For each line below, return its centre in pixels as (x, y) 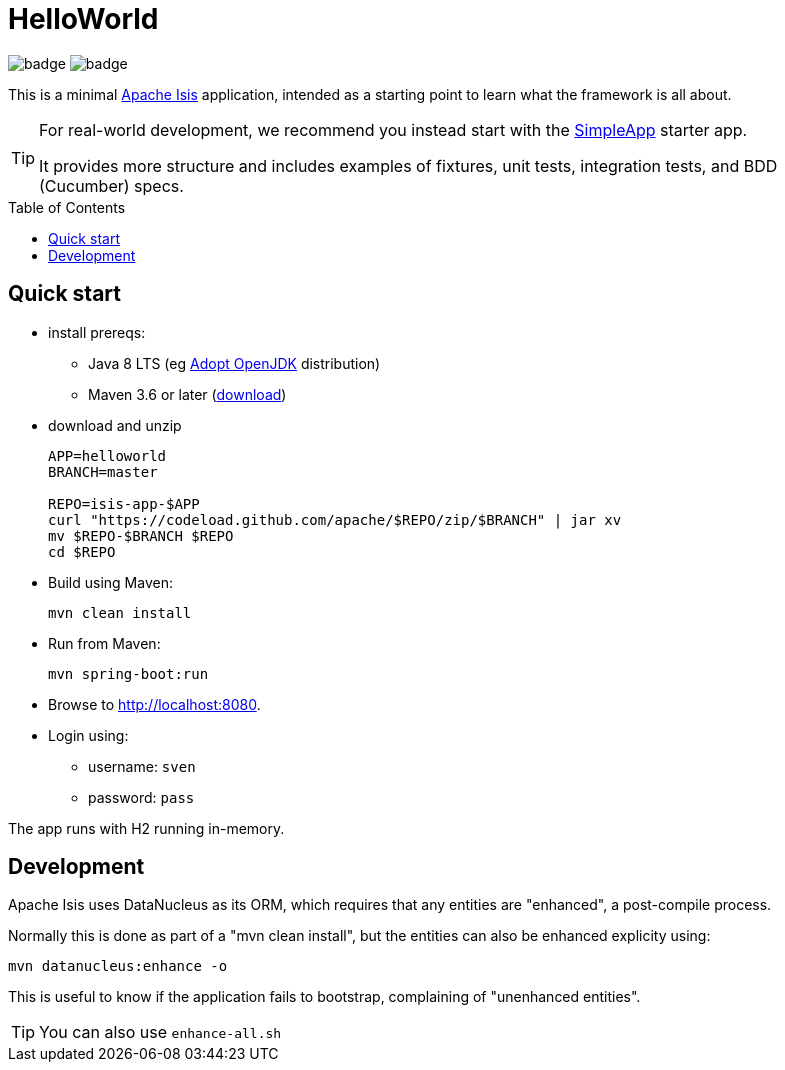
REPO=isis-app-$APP (124, 503)
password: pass (141, 797)
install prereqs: (97, 332)
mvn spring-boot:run (128, 673)
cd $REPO (82, 551)
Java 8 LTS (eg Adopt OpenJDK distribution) (234, 363)
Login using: (88, 735)
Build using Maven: (110, 582)
